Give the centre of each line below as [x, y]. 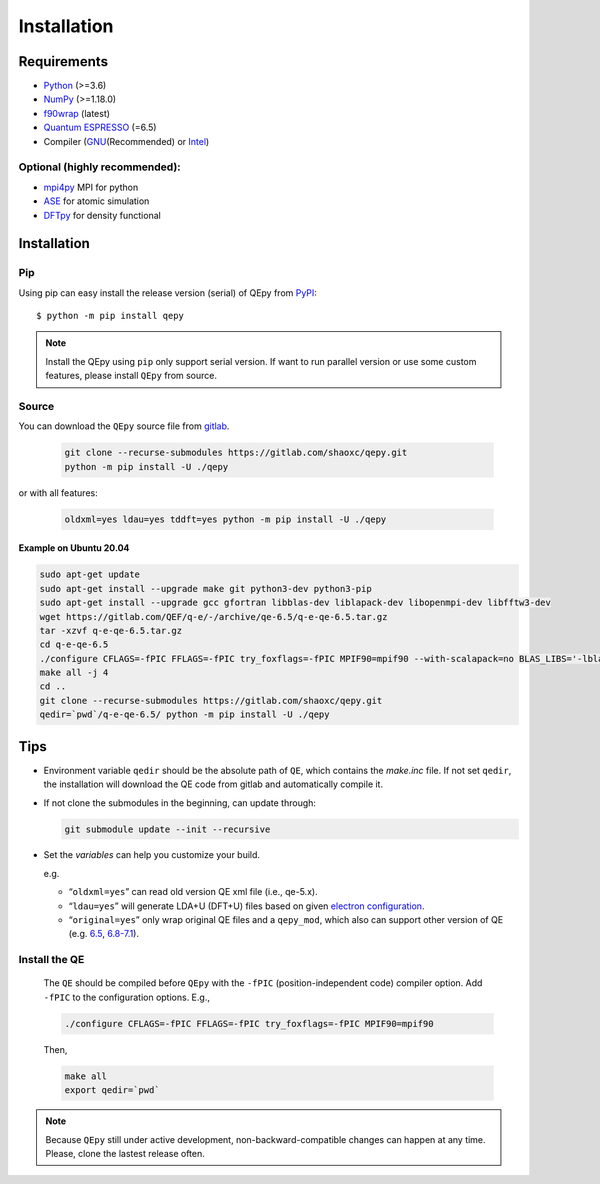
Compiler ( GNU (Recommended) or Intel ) [126, 141]
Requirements [63, 61]
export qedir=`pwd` [112, 1090]
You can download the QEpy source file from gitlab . [124, 426]
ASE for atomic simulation [96, 201]
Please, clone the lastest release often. [125, 1153]
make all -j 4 [74, 673]
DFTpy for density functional [102, 215]
